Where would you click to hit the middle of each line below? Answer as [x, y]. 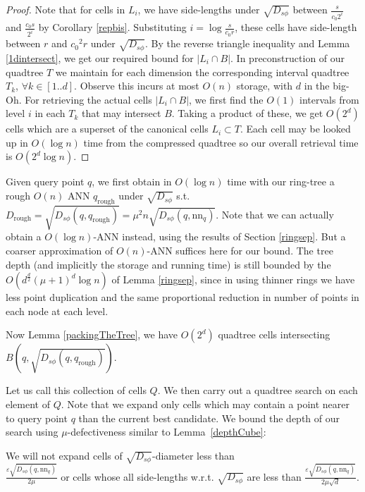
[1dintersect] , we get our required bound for [100, 57]
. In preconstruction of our [288, 57]
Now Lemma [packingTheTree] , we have [92, 334]
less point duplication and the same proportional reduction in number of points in [182, 297]
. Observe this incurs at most [137, 86]
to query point [37, 418]
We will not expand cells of [64, 455]
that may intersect [121, 113]
